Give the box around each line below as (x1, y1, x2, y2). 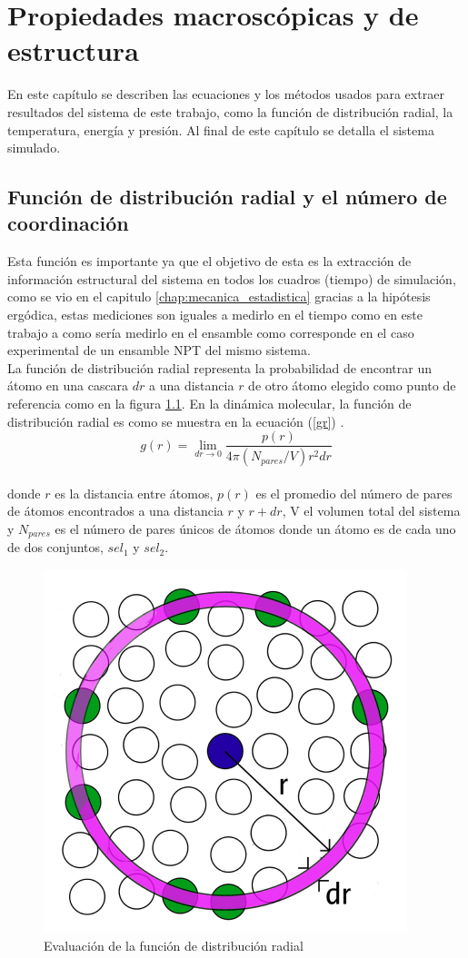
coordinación (7, 209, 129, 237)
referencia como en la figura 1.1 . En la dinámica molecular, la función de (7, 394, 412, 413)
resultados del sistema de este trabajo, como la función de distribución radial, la (7, 102, 453, 121)
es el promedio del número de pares (255, 483, 453, 502)
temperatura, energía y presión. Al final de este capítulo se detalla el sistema (7, 120, 434, 139)
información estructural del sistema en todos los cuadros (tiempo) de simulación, (7, 269, 456, 288)
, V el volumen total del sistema (282, 501, 461, 520)
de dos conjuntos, (7, 538, 104, 557)
